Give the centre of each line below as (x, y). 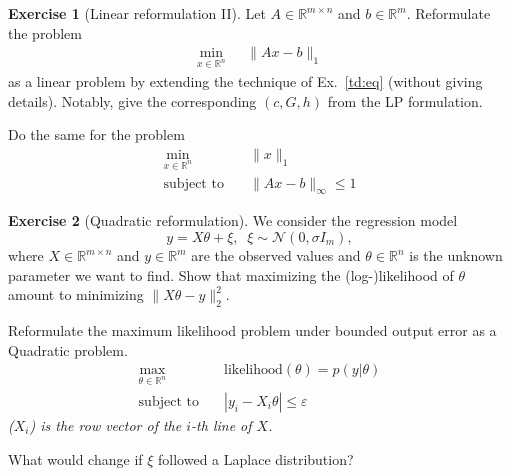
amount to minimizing (76, 294)
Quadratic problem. (68, 349)
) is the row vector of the (105, 425)
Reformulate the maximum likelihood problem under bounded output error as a (252, 330)
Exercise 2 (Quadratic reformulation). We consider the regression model (233, 220)
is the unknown (456, 255)
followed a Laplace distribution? (256, 458)
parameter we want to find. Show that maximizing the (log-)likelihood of (231, 274)
